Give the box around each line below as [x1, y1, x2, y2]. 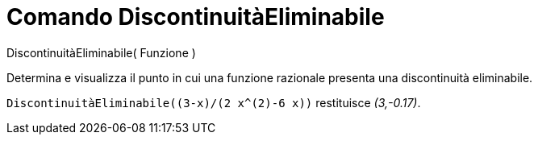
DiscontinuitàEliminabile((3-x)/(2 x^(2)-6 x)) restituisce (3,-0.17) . [6, 95, 421, 110]
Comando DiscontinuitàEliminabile [6, 3, 385, 31]
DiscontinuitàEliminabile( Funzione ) [6, 45, 196, 60]
